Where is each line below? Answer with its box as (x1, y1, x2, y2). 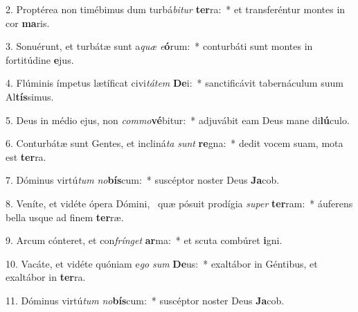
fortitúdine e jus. (6, 52, 74, 67)
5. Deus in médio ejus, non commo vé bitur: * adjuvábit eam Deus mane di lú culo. (6, 112, 350, 127)
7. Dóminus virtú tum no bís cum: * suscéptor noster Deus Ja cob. (6, 173, 280, 187)
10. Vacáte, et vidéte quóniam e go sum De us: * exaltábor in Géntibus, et (6, 256, 318, 270)
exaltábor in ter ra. (6, 270, 86, 284)
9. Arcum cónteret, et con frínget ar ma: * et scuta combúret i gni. (6, 233, 283, 248)
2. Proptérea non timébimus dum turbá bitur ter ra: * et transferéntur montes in (6, 2, 346, 16)
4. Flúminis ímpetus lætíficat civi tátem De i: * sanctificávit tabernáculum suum (6, 76, 343, 90)
